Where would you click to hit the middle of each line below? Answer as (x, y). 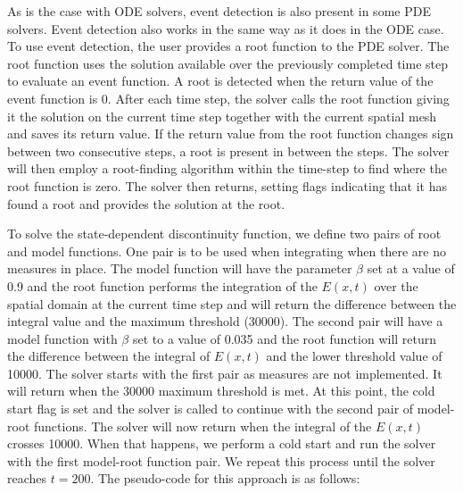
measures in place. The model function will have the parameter (180, 268)
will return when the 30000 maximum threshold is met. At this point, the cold (221, 391)
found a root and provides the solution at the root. (146, 203)
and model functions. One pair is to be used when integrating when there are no (227, 251)
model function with (62, 338)
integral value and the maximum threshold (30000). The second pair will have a (225, 321)
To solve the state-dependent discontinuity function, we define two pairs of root (224, 234)
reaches (27, 478)
